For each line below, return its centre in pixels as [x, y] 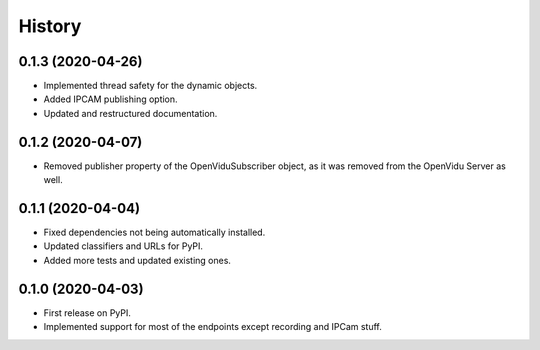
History [50, 26]
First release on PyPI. [87, 312]
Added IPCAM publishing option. [111, 99]
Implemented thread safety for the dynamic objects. [150, 86]
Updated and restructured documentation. [130, 113]
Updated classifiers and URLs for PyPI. [123, 246]
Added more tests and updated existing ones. [137, 260]
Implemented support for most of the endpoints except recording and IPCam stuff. [212, 327]
